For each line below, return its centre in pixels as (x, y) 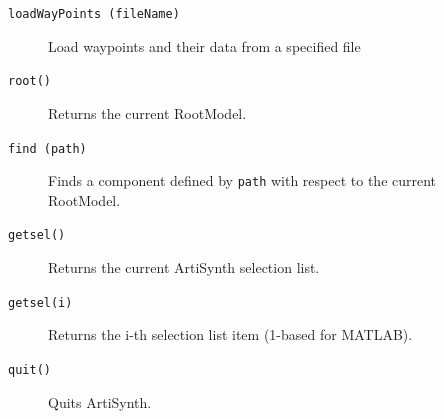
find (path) (47, 148)
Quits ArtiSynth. (100, 401)
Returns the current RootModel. (147, 112)
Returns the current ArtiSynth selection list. (184, 267)
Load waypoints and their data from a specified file (204, 45)
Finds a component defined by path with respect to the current (242, 180)
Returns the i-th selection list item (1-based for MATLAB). (230, 334)
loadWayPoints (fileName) (94, 14)
